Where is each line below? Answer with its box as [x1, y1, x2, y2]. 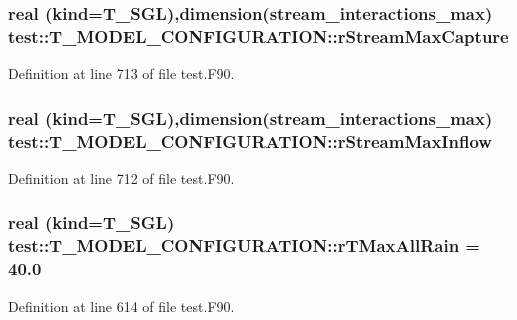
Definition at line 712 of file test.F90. [8, 167, 235, 188]
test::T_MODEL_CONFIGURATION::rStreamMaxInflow [8, 128, 492, 153]
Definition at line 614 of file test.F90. [8, 295, 235, 316]
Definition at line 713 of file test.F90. [8, 63, 235, 84]
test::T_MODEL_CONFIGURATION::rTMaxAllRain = [8, 233, 480, 258]
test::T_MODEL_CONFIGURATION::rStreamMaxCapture [8, 23, 509, 48]
